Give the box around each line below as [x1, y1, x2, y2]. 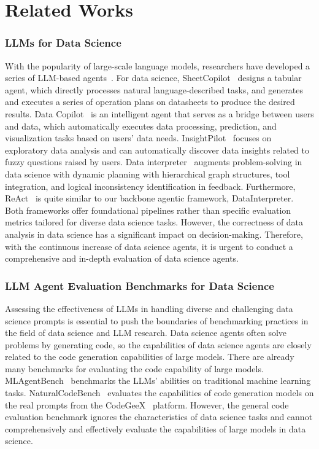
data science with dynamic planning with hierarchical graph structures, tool [5, 167, 290, 180]
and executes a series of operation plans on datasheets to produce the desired [5, 95, 295, 108]
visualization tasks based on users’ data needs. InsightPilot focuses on [5, 131, 272, 144]
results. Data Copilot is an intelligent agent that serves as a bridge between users [5, 107, 314, 120]
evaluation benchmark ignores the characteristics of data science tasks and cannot [5, 410, 313, 423]
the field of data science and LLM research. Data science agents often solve [5, 326, 287, 339]
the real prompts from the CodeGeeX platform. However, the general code [5, 398, 289, 411]
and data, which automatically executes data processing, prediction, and [5, 119, 277, 132]
